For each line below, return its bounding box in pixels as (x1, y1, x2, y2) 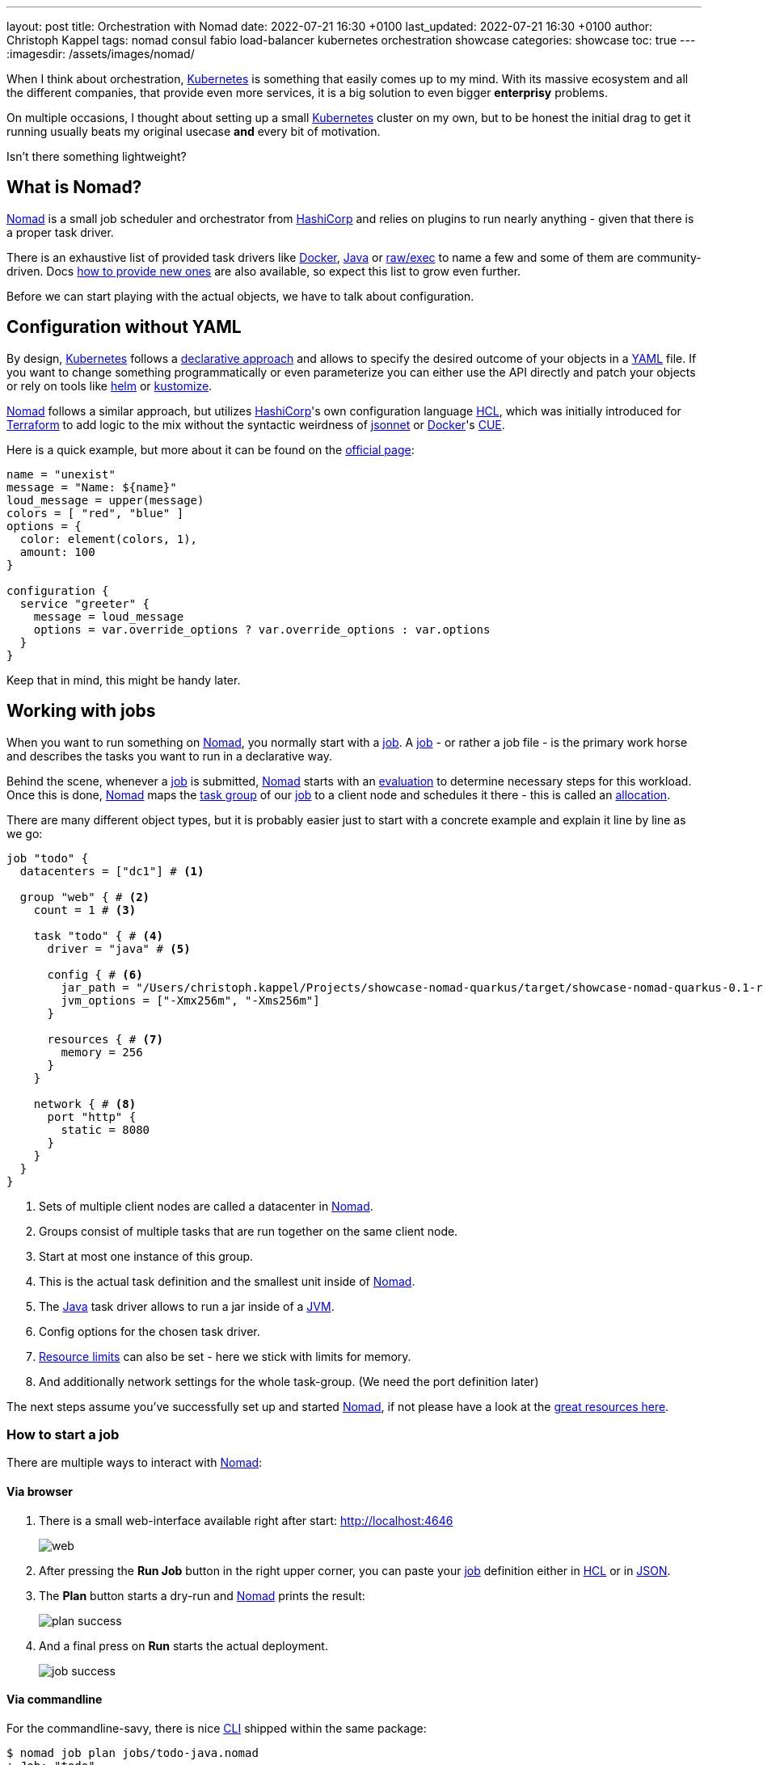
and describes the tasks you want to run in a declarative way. (6, 748, 332, 763)
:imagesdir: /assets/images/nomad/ (6, 47, 195, 61)
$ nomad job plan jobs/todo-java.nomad (6, 1746, 259, 1759)
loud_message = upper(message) (6, 493, 204, 507)
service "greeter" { (19, 596, 150, 610)
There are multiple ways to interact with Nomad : (6, 1455, 263, 1470)
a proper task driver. (6, 225, 114, 239)
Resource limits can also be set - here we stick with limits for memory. (39, 1349, 411, 1363)
